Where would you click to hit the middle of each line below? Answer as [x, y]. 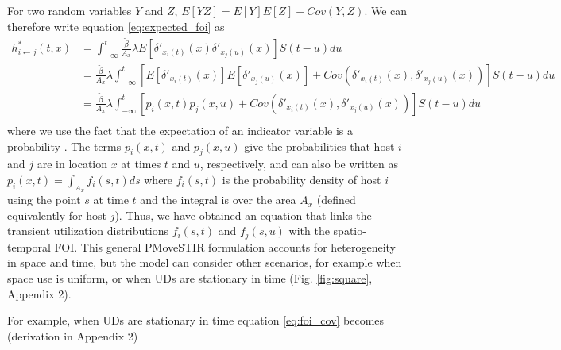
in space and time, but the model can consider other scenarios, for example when [205, 262]
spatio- [350, 231]
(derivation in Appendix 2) [73, 335]
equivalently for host [57, 215]
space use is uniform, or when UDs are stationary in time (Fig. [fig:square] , [190, 277]
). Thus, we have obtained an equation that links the [243, 215]
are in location [72, 164]
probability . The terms [64, 146]
